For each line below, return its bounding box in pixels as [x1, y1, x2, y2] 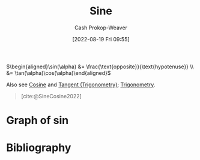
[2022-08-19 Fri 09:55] [71, 35, 130, 43]
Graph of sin [6, 114, 69, 127]
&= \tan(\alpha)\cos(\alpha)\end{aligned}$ [6, 69, 111, 76]
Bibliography [6, 141, 71, 155]
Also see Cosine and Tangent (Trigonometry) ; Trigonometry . [6, 81, 156, 88]
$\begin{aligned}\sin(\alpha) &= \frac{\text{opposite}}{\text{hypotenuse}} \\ [6, 63, 194, 70]
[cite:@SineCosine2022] [20, 92, 82, 99]
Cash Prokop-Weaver [74, 24, 128, 31]
